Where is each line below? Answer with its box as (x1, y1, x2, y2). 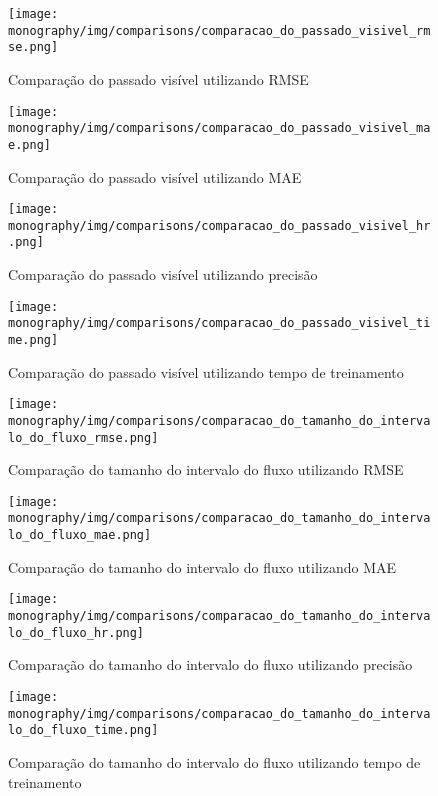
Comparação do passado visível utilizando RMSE (8, 68, 309, 89)
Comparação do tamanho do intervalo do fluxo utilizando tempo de (8, 751, 421, 772)
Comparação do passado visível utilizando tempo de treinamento (8, 361, 404, 382)
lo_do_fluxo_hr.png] (8, 625, 145, 640)
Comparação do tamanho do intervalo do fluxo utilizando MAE (8, 556, 397, 577)
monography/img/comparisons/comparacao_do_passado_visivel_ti (8, 316, 431, 331)
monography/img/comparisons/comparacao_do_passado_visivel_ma (8, 121, 431, 136)
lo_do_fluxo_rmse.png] (8, 430, 159, 445)
